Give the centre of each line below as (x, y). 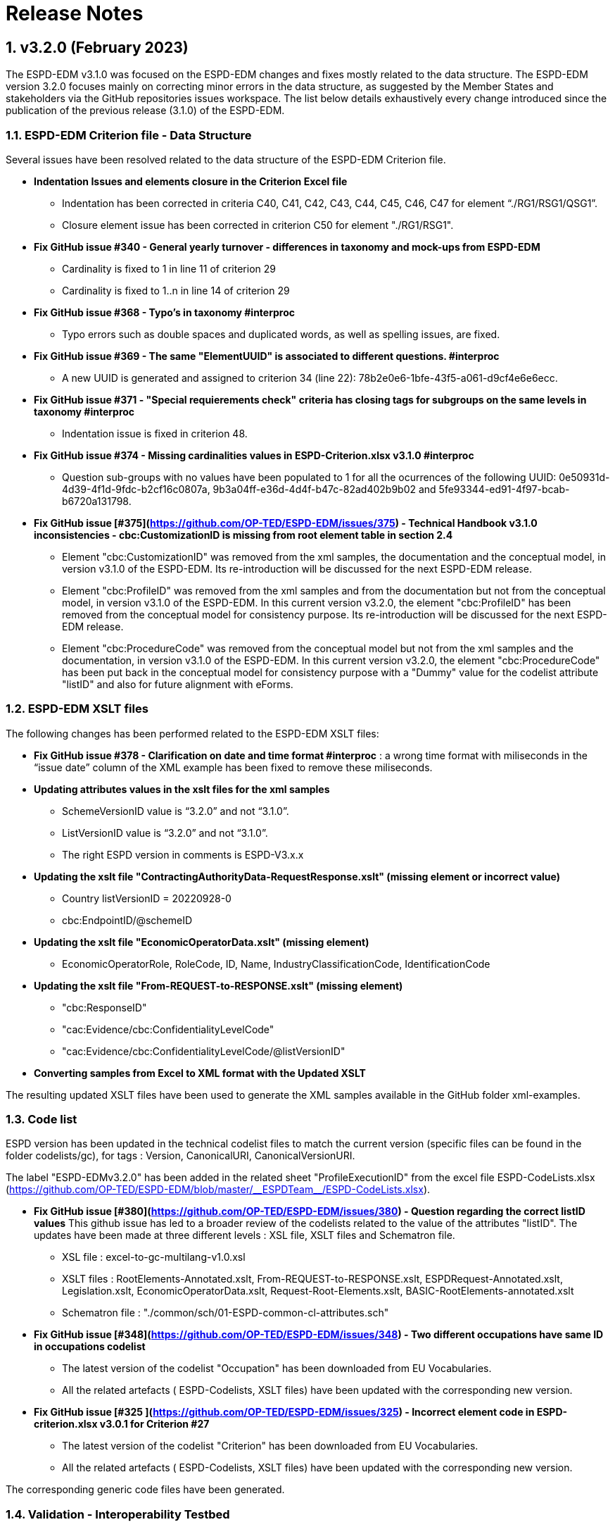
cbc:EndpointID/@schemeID (127, 920)
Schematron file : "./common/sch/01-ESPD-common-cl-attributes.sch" (226, 1313)
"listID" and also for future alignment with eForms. (178, 684)
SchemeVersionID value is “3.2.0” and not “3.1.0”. (176, 811)
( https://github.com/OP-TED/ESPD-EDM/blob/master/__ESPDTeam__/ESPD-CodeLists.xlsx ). (218, 1190)
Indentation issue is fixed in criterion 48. (155, 433)
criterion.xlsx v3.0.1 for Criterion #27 (122, 1424)
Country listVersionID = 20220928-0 (147, 898)
